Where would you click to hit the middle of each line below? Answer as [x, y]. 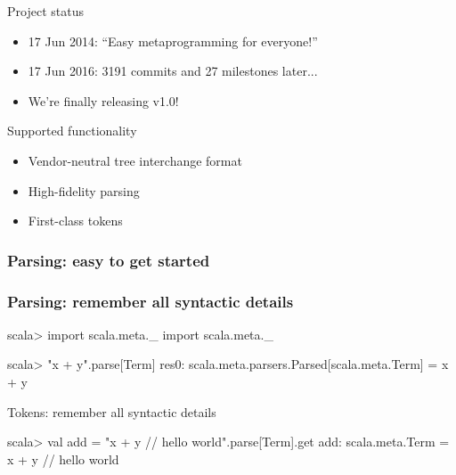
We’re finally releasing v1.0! [103, 100]
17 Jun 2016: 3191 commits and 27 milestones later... [173, 71]
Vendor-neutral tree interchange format [135, 160]
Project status [45, 11]
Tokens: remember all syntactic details [112, 411]
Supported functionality [72, 131]
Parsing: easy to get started [109, 260]
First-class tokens [75, 221]
